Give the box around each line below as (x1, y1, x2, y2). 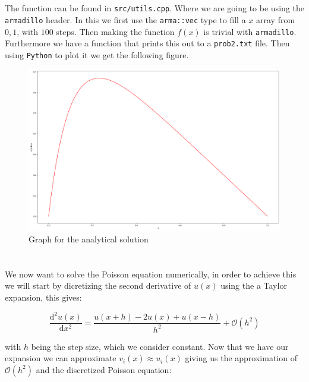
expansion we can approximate (5, 352, 116, 364)
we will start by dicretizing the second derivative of (5, 279, 191, 292)
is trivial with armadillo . (203, 25, 297, 37)
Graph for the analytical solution (29, 233, 149, 245)
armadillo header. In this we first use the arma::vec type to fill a (5, 13, 246, 26)
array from (256, 13, 295, 26)
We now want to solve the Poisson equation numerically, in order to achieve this (5, 267, 297, 280)
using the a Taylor (220, 279, 287, 292)
